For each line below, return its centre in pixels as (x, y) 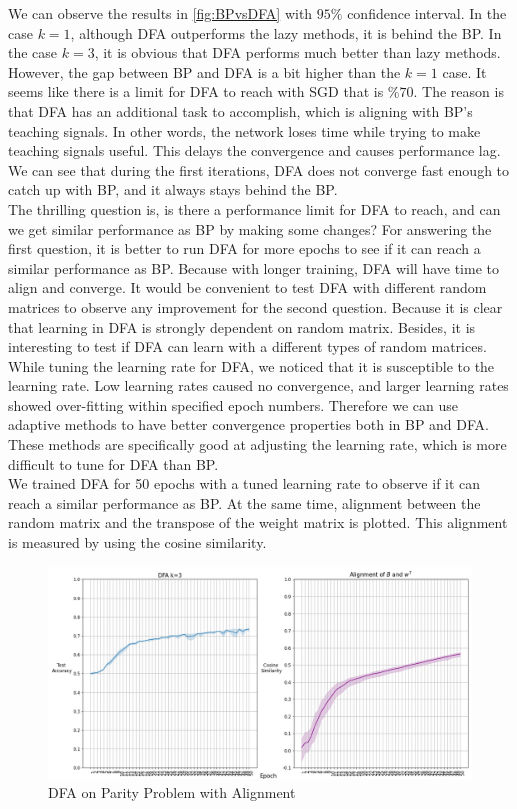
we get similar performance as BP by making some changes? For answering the (250, 228)
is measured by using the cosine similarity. (137, 542)
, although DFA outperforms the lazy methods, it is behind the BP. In (286, 32)
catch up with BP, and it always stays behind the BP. (173, 189)
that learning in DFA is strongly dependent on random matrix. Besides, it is (242, 326)
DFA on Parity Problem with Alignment (172, 792)
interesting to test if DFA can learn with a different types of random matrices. (247, 346)
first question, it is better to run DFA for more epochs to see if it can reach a (244, 248)
